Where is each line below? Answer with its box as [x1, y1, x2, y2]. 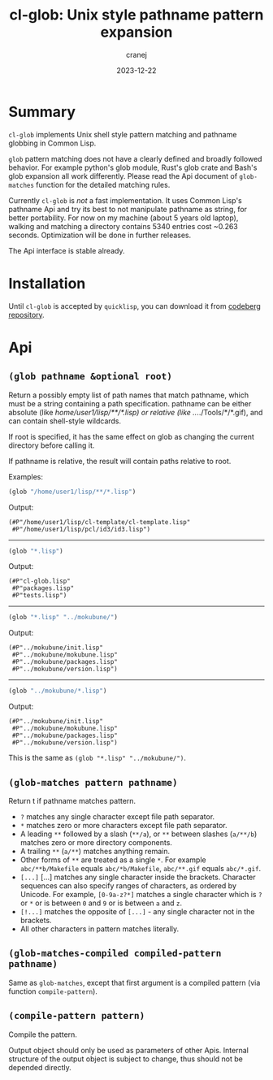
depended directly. [8, 1062, 71, 1072]
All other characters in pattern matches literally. [19, 924, 180, 934]
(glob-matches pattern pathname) [8, 776, 179, 788]
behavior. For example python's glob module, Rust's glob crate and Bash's [8, 163, 258, 172]
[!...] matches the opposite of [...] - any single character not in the [19, 906, 255, 916]
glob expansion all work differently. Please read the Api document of [8, 171, 238, 180]
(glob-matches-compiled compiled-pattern [8, 948, 222, 960]
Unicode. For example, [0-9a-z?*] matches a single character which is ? [19, 889, 262, 899]
